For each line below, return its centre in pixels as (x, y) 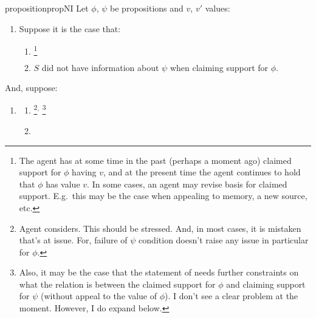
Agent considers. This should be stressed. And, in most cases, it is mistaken (160, 228)
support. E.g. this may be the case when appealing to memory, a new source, (163, 196)
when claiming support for (219, 67)
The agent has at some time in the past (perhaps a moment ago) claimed (155, 160)
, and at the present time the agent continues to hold (202, 172)
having (84, 172)
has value (63, 184)
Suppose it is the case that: (70, 28)
